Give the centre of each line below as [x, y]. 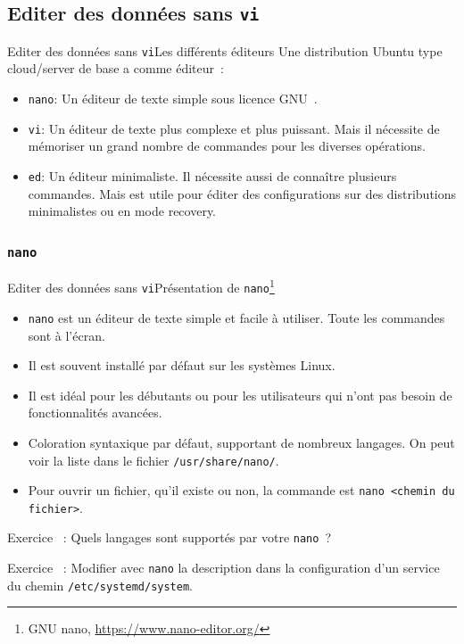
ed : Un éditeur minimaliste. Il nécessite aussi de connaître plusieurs [212, 175]
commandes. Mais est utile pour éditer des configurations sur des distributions [242, 193]
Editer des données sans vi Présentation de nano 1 [141, 286]
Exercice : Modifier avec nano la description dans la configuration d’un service [224, 568]
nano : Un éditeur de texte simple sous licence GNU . [173, 99]
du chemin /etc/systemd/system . [100, 585]
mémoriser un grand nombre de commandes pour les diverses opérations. [227, 146]
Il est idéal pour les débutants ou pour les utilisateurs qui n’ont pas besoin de [240, 395]
